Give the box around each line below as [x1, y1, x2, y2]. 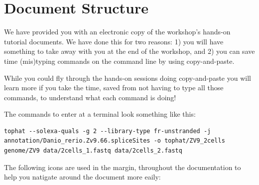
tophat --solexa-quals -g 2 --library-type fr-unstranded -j [4, 127, 211, 135]
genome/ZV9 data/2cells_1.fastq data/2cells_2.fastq [4, 147, 182, 155]
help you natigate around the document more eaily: [4, 172, 161, 182]
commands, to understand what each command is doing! [4, 92, 176, 102]
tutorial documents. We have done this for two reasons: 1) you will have [4, 36, 224, 46]
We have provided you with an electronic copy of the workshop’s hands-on [4, 26, 231, 37]
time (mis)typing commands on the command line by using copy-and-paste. [4, 55, 235, 66]
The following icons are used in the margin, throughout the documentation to [4, 162, 241, 172]
